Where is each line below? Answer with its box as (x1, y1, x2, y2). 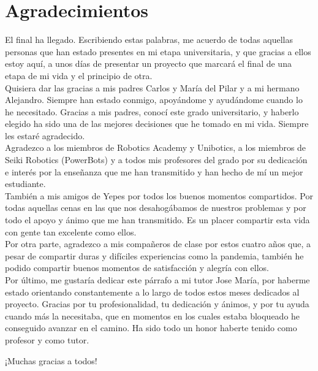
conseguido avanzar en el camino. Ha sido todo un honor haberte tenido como (5, 321, 297, 334)
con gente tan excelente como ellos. (5, 225, 137, 238)
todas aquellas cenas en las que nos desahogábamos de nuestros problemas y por (5, 201, 306, 214)
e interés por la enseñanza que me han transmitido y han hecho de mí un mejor (5, 165, 303, 178)
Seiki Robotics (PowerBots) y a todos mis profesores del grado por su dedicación (5, 153, 308, 166)
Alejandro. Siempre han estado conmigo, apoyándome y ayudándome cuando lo (5, 93, 303, 106)
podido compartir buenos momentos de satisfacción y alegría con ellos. (5, 261, 269, 274)
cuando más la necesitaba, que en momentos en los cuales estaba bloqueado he (5, 309, 300, 322)
